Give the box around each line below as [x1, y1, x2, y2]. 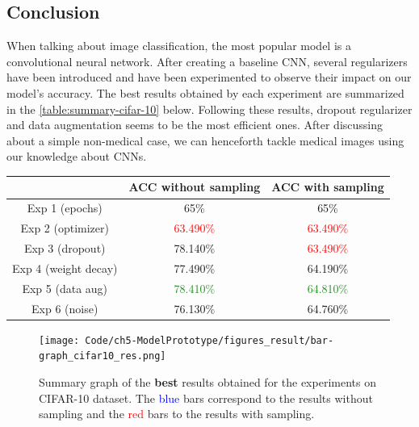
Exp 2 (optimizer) [20, 220, 109, 237]
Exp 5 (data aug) [22, 279, 108, 296]
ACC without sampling [128, 178, 261, 195]
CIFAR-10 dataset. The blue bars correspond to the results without [39, 389, 373, 406]
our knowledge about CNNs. [6, 148, 147, 165]
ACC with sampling [271, 178, 384, 195]
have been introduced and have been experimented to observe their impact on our [6, 69, 412, 86]
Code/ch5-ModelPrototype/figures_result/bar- [85, 334, 334, 346]
